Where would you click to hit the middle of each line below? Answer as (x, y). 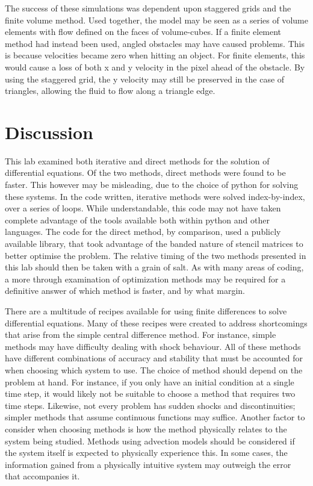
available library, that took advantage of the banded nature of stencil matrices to (154, 244)
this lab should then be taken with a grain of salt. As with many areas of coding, (154, 267)
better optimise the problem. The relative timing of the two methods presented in (156, 255)
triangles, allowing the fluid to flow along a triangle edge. (110, 91)
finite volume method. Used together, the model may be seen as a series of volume (156, 20)
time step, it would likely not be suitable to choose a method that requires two (150, 394)
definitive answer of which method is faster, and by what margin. (125, 291)
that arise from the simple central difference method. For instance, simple (141, 335)
